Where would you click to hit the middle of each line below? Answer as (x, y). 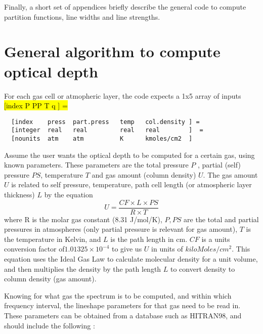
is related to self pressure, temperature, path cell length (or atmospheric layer (131, 184)
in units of (167, 249)
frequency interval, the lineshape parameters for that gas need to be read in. (122, 305)
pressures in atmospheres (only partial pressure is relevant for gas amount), (121, 229)
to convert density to (203, 268)
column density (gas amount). (50, 279)
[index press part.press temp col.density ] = (105, 122)
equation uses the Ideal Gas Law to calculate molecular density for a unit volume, (131, 259)
